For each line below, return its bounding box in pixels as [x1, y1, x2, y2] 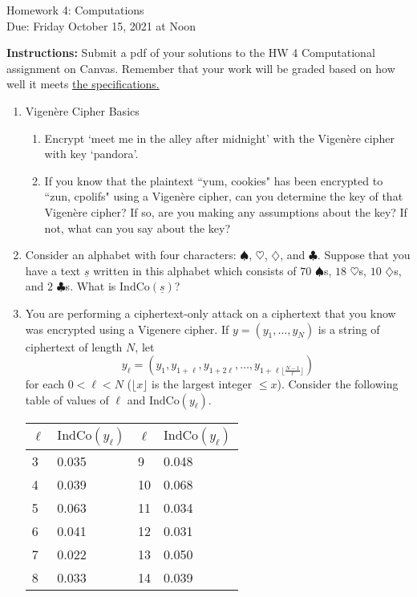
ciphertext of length [25, 338, 123, 355]
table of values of [25, 391, 109, 408]
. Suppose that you [317, 246, 411, 263]
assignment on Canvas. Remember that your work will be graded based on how [6, 59, 395, 76]
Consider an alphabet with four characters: [25, 246, 237, 263]
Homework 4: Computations [6, 2, 144, 18]
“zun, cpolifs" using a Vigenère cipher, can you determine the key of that [44, 188, 403, 205]
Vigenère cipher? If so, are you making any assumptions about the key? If [44, 203, 407, 220]
